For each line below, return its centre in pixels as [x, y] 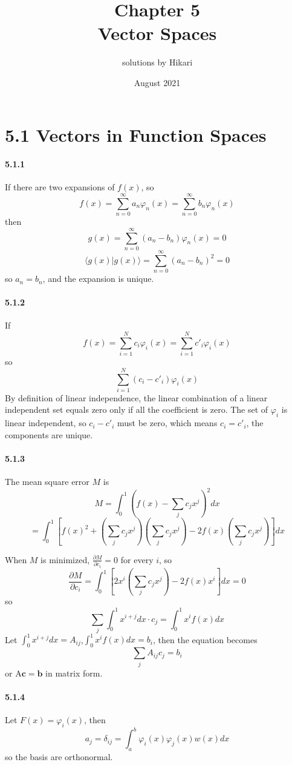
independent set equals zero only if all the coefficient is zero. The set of [137, 409]
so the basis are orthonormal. [59, 756]
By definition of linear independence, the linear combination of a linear [136, 397]
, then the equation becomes [205, 639]
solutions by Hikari [157, 62]
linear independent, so [46, 423]
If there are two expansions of [60, 187]
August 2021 [157, 82]
